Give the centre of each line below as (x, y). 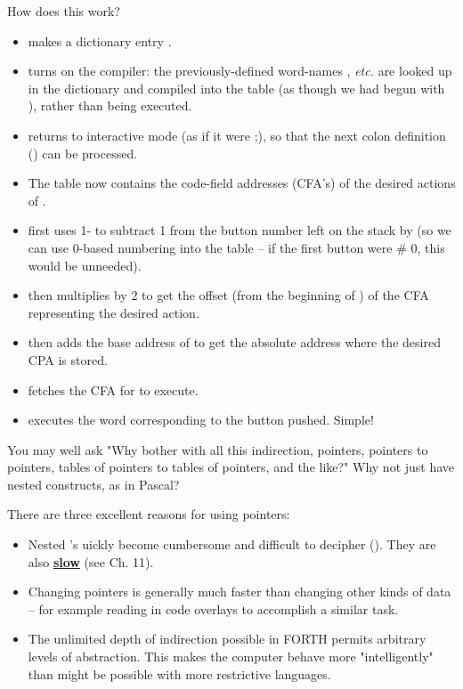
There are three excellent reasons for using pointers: (149, 514)
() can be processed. (83, 153)
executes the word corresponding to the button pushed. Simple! (201, 420)
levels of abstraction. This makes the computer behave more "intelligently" (231, 657)
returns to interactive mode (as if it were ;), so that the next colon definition (237, 135)
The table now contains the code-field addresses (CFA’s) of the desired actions (242, 183)
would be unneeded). (85, 265)
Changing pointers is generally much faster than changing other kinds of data (240, 592)
